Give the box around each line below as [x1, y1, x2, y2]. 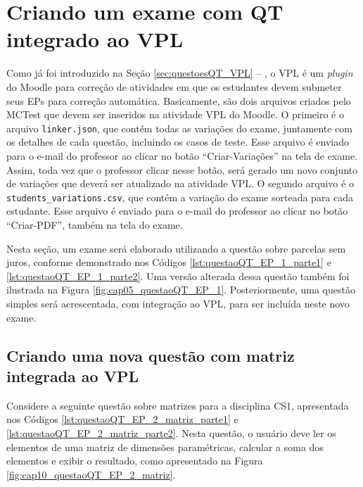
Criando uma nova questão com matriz [6, 344, 295, 366]
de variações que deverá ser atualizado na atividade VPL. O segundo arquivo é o [6, 176, 354, 191]
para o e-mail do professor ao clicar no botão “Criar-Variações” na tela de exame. [6, 148, 358, 163]
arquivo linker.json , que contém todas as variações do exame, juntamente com [6, 120, 353, 135]
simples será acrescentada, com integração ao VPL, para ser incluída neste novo [6, 296, 350, 310]
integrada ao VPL [6, 365, 139, 386]
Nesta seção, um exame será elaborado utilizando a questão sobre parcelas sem [6, 241, 346, 255]
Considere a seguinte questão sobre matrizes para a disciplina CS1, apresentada [6, 398, 349, 412]
